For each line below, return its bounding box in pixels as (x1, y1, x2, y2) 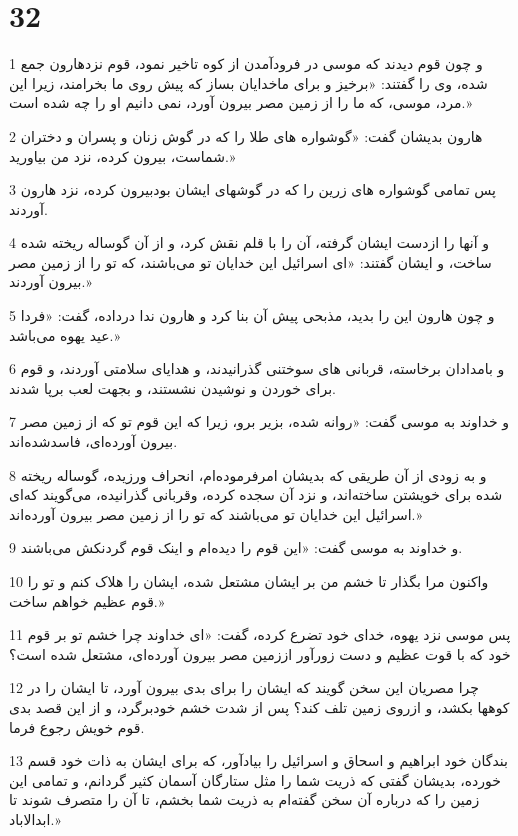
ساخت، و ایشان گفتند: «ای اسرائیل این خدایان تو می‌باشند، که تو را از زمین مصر (9, 251, 492, 272)
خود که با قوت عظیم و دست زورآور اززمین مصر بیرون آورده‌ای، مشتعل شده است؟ (9, 643, 511, 664)
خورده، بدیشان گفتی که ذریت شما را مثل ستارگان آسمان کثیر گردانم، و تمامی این (9, 769, 501, 790)
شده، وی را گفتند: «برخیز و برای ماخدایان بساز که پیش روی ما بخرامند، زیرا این (9, 72, 488, 93)
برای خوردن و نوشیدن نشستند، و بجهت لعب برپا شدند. (9, 377, 336, 398)
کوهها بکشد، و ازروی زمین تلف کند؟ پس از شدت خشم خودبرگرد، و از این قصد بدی (9, 696, 510, 717)
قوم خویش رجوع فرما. (9, 716, 145, 737)
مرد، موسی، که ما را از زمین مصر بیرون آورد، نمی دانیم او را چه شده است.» (9, 92, 472, 113)
